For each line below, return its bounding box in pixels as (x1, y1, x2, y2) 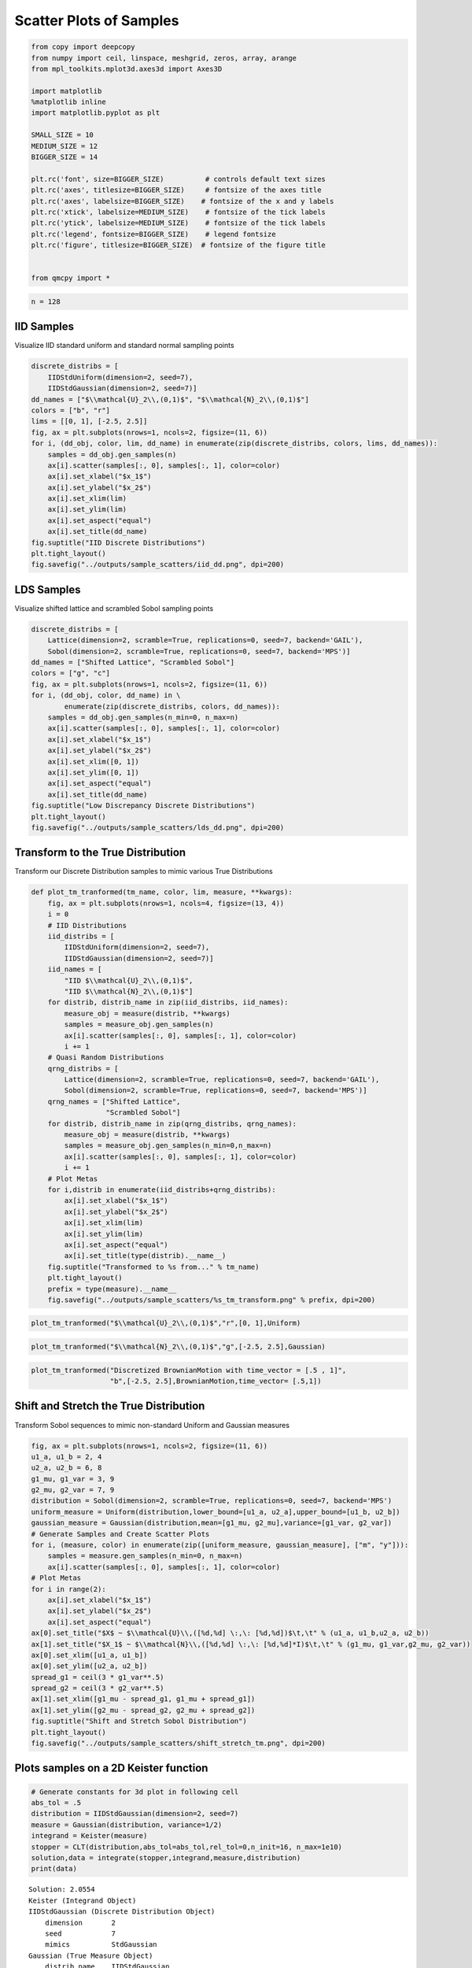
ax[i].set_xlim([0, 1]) (47, 756, 139, 766)
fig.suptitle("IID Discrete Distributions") (31, 538, 206, 547)
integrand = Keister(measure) (31, 1831, 148, 1840)
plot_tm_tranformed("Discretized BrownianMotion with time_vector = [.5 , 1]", (31, 1366, 347, 1374)
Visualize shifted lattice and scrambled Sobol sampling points (14, 603, 214, 613)
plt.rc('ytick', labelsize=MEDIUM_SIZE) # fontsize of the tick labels (31, 219, 326, 228)
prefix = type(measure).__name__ (47, 1284, 177, 1293)
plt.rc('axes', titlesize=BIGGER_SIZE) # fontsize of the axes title (31, 186, 322, 194)
